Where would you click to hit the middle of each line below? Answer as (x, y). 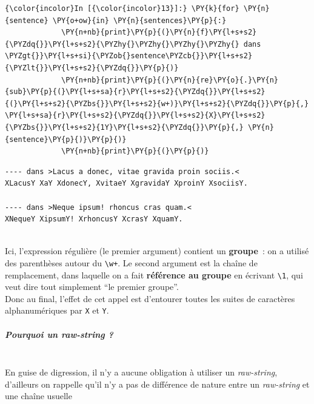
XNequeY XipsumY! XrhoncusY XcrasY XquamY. (94, 219)
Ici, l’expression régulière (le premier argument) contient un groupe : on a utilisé (157, 251)
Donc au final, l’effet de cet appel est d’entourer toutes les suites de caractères (150, 298)
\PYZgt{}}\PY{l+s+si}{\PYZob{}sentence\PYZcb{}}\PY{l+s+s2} (129, 56)
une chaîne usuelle (38, 396)
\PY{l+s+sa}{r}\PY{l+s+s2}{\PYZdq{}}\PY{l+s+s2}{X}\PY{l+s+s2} (135, 116)
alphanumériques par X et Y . (57, 310)
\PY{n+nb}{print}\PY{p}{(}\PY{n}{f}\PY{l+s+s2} (159, 32)
